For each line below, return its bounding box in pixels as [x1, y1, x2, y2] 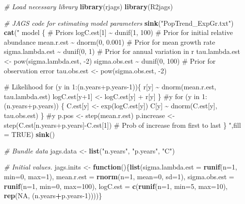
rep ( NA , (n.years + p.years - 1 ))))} [4, 190, 102, 201]
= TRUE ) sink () [4, 129, 55, 139]
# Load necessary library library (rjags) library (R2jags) [4, 1, 173, 11]
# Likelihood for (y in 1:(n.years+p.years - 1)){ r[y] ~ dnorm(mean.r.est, [4, 82, 216, 92]
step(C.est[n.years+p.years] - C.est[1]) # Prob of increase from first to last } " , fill [4, 119, 241, 130]
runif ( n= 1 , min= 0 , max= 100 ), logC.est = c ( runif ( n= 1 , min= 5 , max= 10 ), [4, 181, 228, 191]
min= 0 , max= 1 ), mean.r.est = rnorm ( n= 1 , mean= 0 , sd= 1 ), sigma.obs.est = [4, 171, 234, 181]
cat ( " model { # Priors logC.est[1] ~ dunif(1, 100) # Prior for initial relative [4, 27, 233, 37]
